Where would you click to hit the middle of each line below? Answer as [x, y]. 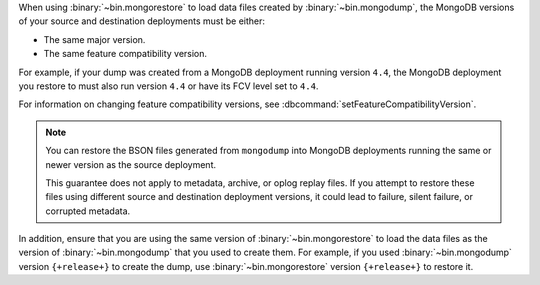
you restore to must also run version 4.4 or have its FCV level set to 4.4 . [168, 86]
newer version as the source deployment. [131, 164]
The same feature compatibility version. [125, 54]
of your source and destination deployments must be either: [141, 21]
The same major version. [94, 39]
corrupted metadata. [88, 211]
